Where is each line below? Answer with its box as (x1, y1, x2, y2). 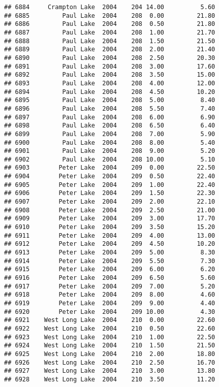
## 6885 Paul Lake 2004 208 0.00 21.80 (4, 12, 215, 19)
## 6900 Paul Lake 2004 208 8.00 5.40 (4, 139, 215, 146)
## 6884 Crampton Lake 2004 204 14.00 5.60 (4, 4, 215, 11)
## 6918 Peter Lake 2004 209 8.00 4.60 (4, 291, 215, 299)
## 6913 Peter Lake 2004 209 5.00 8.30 (4, 249, 215, 256)
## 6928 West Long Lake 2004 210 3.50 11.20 (4, 375, 215, 383)
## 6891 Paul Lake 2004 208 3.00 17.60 (4, 62, 215, 70)
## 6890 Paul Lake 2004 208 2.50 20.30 (4, 54, 215, 61)
